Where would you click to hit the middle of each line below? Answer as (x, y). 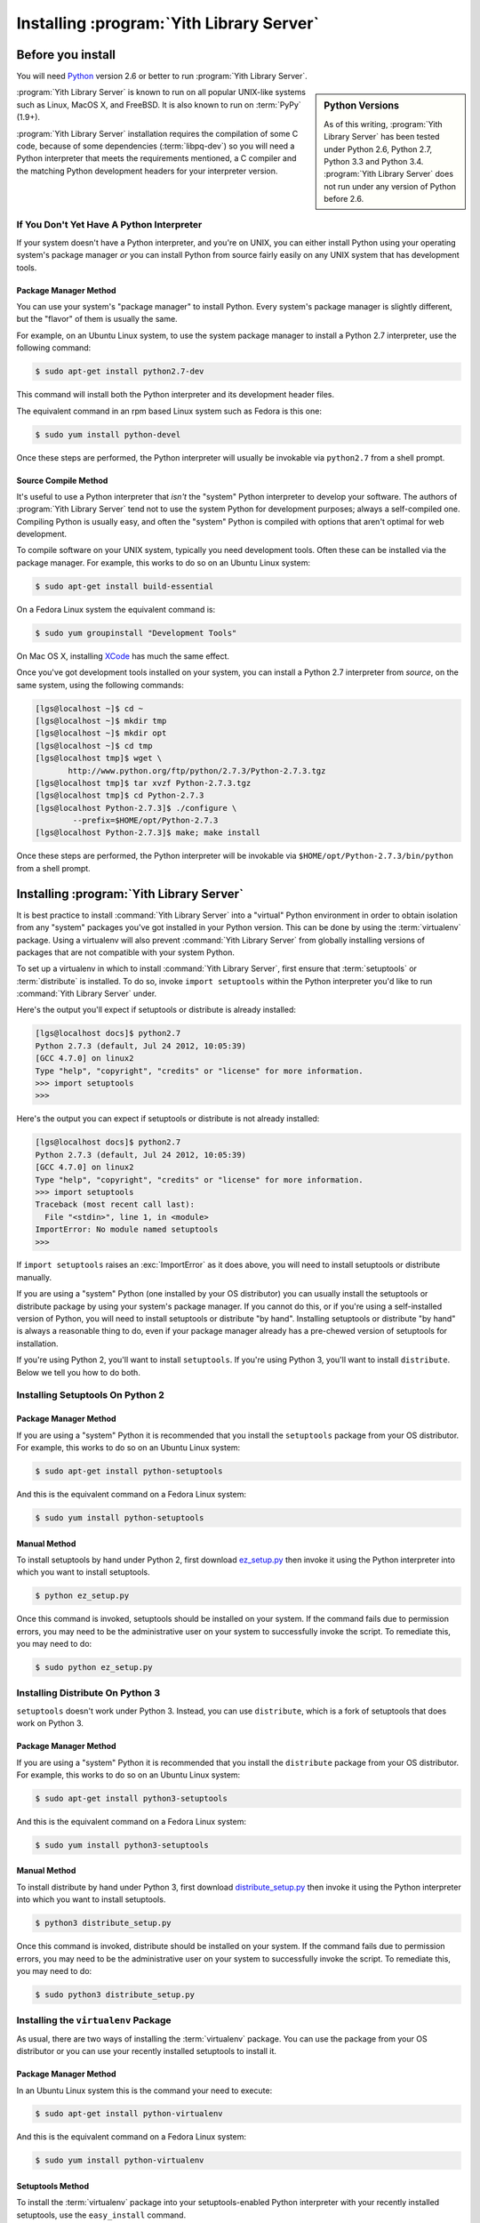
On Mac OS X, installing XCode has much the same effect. (123, 656)
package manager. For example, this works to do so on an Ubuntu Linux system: (164, 562)
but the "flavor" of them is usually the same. (97, 319)
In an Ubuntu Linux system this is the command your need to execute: (144, 2091)
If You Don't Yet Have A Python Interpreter (109, 225)
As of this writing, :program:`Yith (384, 124)
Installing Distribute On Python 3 (88, 1693)
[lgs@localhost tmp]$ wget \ (99, 758)
